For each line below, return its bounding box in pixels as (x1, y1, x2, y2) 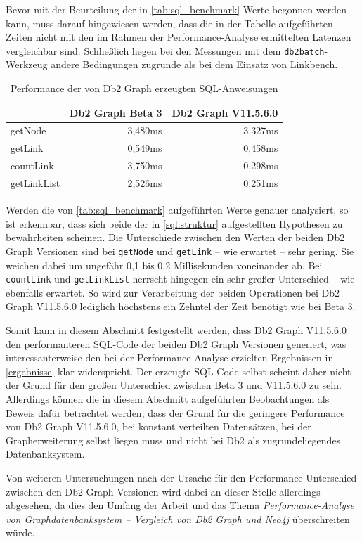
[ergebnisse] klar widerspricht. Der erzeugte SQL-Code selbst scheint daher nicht (6, 363, 351, 378)
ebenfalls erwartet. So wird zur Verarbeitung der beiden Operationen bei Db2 (6, 285, 340, 299)
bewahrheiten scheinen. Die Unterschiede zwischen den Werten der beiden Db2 (6, 230, 345, 245)
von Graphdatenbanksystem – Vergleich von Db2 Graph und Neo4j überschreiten (6, 511, 350, 526)
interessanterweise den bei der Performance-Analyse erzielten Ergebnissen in (6, 350, 334, 365)
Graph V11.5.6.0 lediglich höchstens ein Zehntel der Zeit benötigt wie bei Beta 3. (6, 299, 356, 314)
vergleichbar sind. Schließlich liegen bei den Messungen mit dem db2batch (6, 43, 325, 58)
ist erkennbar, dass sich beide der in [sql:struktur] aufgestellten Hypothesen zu (6, 216, 343, 231)
